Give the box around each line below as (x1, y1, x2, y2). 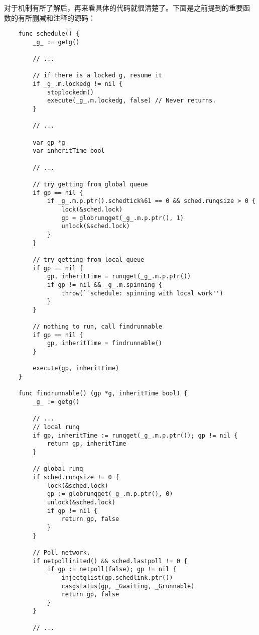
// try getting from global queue (33, 181, 148, 188)
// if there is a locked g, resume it (33, 72, 162, 79)
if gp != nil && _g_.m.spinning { (47, 281, 162, 288)
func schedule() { (18, 30, 80, 38)
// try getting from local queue (33, 256, 145, 263)
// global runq (33, 465, 83, 473)
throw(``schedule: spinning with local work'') (61, 289, 223, 297)
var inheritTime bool (33, 147, 105, 155)
